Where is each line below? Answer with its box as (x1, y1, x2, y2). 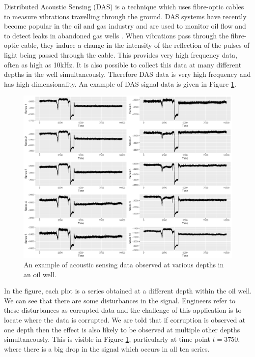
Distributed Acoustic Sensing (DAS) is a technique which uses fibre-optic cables (4, 1, 244, 11)
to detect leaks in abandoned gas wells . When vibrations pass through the (4, 30, 229, 40)
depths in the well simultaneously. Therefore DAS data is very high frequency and (4, 69, 251, 79)
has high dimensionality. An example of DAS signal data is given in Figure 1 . (4, 78, 236, 89)
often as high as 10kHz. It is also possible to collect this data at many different (4, 59, 242, 69)
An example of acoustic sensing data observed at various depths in (24, 260, 224, 270)
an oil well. (24, 269, 57, 279)
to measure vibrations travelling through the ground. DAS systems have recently (4, 11, 247, 21)
